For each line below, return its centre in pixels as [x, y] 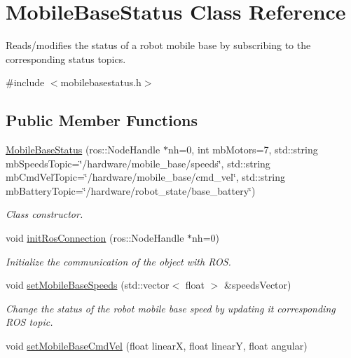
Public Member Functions [102, 120]
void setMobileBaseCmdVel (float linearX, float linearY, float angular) [157, 346]
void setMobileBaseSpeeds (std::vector [88, 285]
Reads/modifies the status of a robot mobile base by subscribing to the [158, 45]
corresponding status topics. [66, 58]
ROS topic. [29, 322]
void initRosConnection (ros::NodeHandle [95, 238]
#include [25, 82]
